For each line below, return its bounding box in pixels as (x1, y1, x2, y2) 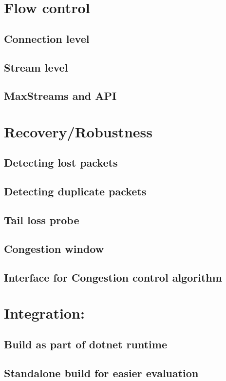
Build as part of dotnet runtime (4, 336, 167, 351)
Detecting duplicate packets (4, 184, 147, 199)
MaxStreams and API (4, 88, 117, 103)
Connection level (4, 31, 90, 46)
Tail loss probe (4, 212, 79, 228)
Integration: (4, 303, 85, 323)
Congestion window (4, 241, 104, 256)
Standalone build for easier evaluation (4, 365, 199, 380)
